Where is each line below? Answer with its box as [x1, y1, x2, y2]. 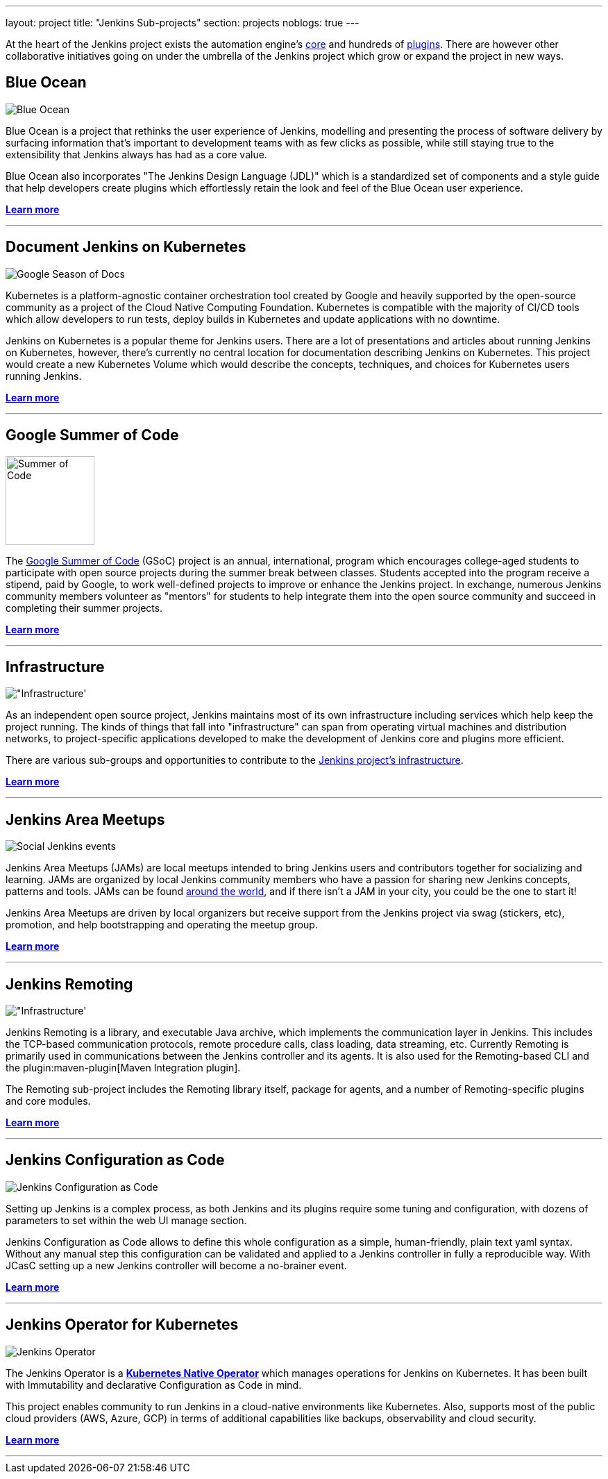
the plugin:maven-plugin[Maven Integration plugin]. [6, 1062, 241, 1074]
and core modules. [6, 1095, 91, 1108]
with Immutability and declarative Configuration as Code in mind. [6, 1378, 302, 1391]
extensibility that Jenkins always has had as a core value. [6, 148, 267, 160]
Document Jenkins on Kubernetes [6, 238, 246, 256]
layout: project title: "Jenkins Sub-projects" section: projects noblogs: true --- [6, 17, 360, 28]
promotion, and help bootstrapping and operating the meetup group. [6, 919, 318, 931]
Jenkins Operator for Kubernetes [6, 1316, 239, 1334]
